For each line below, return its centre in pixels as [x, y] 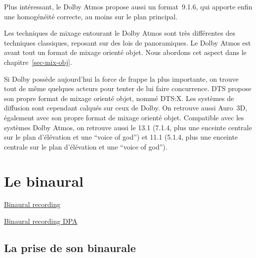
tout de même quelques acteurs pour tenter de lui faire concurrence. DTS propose [128, 88]
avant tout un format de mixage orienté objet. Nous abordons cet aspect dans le [125, 52]
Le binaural [44, 181]
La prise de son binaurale [70, 248]
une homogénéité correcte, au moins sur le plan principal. [91, 16]
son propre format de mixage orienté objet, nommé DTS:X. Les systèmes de [119, 98]
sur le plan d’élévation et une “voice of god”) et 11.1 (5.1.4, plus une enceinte [121, 137]
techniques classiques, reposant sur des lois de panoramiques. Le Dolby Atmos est [128, 42]
